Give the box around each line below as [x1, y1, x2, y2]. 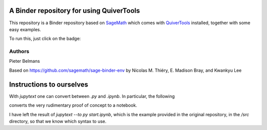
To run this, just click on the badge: [9, 36, 81, 42]
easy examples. [9, 26, 42, 32]
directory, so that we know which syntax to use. [9, 118, 107, 124]
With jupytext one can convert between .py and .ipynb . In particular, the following [9, 93, 175, 99]
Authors [9, 48, 30, 55]
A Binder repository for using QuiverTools [9, 6, 140, 15]
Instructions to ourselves [9, 80, 89, 88]
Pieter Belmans [9, 58, 40, 64]
